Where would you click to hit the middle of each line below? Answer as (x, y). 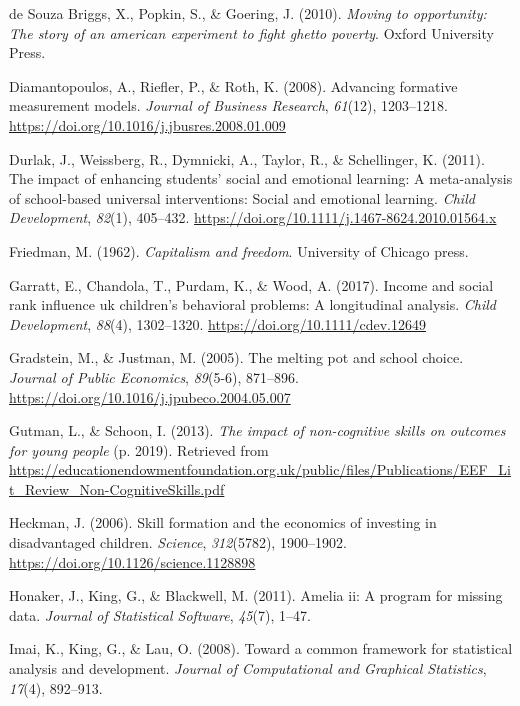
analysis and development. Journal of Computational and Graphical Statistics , (248, 668)
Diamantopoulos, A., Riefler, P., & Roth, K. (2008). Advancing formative (233, 85)
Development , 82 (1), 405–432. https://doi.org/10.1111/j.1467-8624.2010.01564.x (253, 217)
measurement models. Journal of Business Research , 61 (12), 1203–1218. (229, 105)
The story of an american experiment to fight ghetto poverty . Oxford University (251, 32)
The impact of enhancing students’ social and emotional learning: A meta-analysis (261, 178)
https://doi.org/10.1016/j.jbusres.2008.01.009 (147, 124)
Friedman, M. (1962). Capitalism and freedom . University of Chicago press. (239, 250)
